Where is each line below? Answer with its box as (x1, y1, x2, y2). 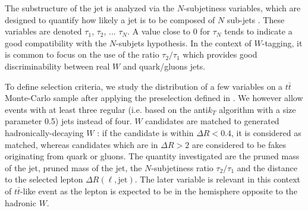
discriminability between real (5, 59, 110, 72)
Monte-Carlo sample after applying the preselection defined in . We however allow (5, 92, 303, 104)
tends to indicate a (224, 25, 293, 37)
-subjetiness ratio (151, 161, 213, 174)
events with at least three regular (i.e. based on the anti (5, 103, 208, 115)
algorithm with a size (219, 103, 296, 115)
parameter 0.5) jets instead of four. (5, 115, 132, 127)
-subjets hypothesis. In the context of (116, 36, 252, 49)
